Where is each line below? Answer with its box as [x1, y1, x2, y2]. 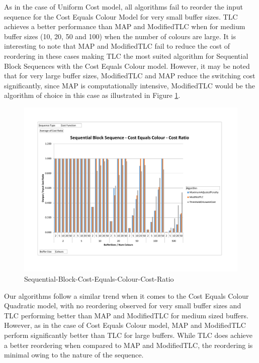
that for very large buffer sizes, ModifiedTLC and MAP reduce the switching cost [4, 70, 255, 81]
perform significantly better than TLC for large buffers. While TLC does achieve [4, 330, 252, 340]
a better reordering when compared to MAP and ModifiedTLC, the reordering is [4, 339, 253, 350]
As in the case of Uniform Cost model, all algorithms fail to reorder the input [4, 2, 243, 12]
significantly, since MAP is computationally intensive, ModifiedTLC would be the [4, 80, 255, 90]
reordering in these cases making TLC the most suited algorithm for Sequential [4, 50, 248, 61]
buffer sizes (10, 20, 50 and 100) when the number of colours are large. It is [4, 31, 236, 41]
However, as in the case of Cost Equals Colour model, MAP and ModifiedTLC [4, 320, 246, 330]
